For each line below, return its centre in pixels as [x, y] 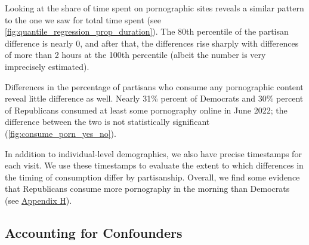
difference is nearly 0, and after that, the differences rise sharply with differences [152, 43]
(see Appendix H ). [38, 200]
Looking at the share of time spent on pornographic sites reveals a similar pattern [154, 8]
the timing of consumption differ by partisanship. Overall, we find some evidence [152, 177]
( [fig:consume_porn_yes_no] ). [61, 133]
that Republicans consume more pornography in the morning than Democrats [147, 189]
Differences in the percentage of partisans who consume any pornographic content [154, 86]
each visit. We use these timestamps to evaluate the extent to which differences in [154, 165]
